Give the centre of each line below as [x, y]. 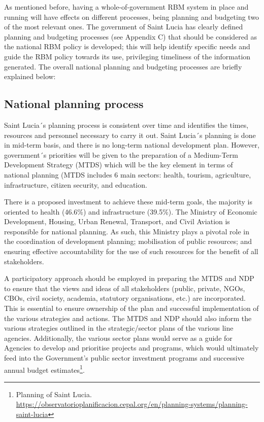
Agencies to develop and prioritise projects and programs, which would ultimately [131, 348]
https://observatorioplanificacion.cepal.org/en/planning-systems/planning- [132, 404]
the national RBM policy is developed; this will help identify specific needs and [127, 46]
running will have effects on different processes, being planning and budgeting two [132, 16]
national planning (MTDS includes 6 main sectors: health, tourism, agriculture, [128, 174]
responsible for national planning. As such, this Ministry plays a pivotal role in [127, 231]
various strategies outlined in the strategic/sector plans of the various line [119, 328]
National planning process [74, 104]
